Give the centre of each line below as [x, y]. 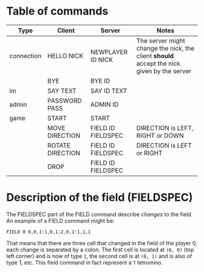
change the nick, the [165, 48]
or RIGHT [149, 153]
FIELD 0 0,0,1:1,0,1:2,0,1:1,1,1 [49, 232]
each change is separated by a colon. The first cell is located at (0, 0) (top [100, 250]
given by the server [164, 71]
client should [155, 56]
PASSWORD [65, 100]
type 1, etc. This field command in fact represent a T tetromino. [85, 262]
